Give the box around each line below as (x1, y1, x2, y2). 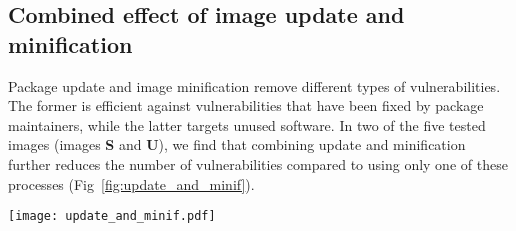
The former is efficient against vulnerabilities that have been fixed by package (8, 95, 484, 116)
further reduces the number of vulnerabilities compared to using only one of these (8, 153, 508, 174)
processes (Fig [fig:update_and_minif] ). (8, 173, 255, 194)
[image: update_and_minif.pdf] (8, 209, 216, 224)
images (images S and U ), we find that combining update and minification (8, 134, 466, 155)
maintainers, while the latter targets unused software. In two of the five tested (8, 114, 486, 135)
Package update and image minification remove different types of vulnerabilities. (8, 75, 501, 96)
